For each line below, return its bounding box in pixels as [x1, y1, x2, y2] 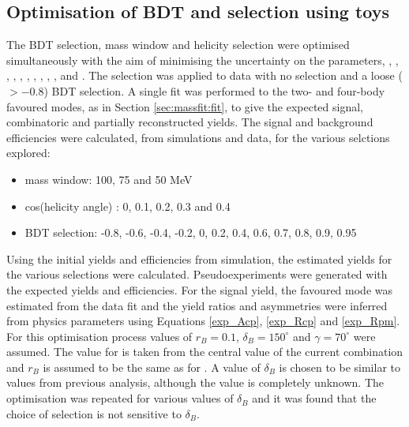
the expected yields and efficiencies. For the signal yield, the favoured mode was [6, 281, 392, 298]
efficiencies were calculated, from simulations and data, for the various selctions [6, 129, 390, 145]
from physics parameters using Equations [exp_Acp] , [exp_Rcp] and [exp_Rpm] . [6, 313, 400, 329]
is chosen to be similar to [279, 358, 400, 375]
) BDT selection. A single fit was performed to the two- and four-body [43, 82, 385, 99]
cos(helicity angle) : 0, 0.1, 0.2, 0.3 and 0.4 [24, 197, 231, 214]
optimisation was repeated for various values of [6, 390, 234, 406]
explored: [6, 144, 51, 161]
